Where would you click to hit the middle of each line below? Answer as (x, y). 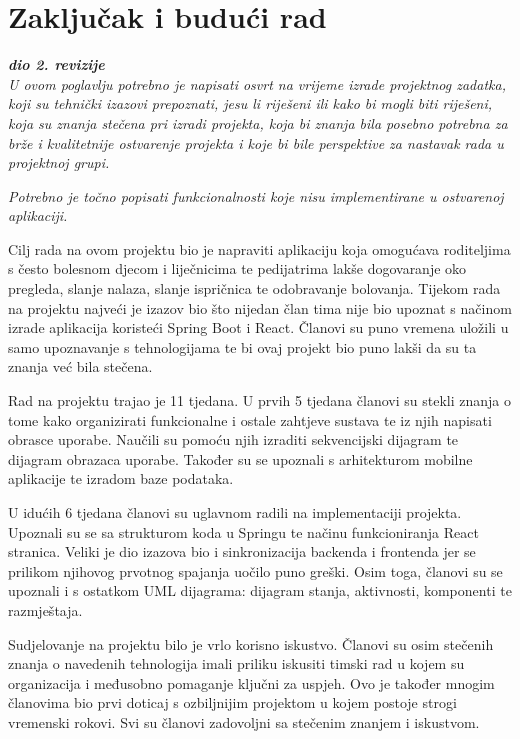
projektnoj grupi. (59, 162)
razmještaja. (45, 609)
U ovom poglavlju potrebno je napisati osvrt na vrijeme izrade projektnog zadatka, (257, 83)
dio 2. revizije (56, 64)
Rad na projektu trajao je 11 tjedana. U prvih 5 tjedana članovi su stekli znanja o (259, 400)
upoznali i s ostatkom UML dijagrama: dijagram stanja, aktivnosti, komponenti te (260, 590)
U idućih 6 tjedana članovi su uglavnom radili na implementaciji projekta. (235, 512)
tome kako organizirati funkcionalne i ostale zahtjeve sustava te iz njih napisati (250, 419)
